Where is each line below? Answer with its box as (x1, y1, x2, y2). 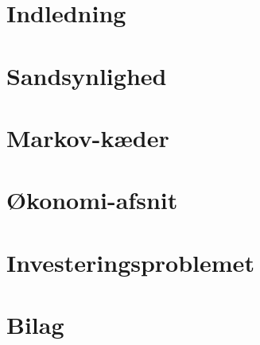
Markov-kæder (6, 121, 169, 153)
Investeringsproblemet (6, 246, 254, 278)
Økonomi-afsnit (6, 184, 178, 216)
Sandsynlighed (6, 59, 167, 91)
